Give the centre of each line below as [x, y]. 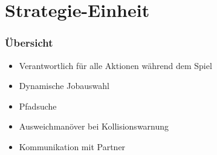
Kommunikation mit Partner [72, 146]
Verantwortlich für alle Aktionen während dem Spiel [115, 65]
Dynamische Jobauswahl [64, 86]
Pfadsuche [38, 106]
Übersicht [29, 43]
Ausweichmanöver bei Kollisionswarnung [94, 126]
